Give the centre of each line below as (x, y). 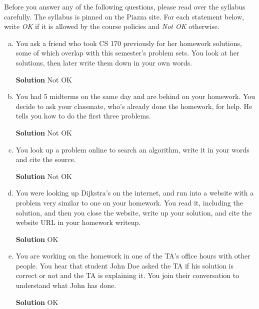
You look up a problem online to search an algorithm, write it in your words (132, 149)
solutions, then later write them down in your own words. (104, 62)
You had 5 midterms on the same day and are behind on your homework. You (135, 96)
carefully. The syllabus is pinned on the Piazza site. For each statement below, (124, 16)
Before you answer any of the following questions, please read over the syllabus (125, 6)
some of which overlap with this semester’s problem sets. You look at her (127, 53)
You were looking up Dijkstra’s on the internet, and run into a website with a (135, 193)
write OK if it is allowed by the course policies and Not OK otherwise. (112, 26)
